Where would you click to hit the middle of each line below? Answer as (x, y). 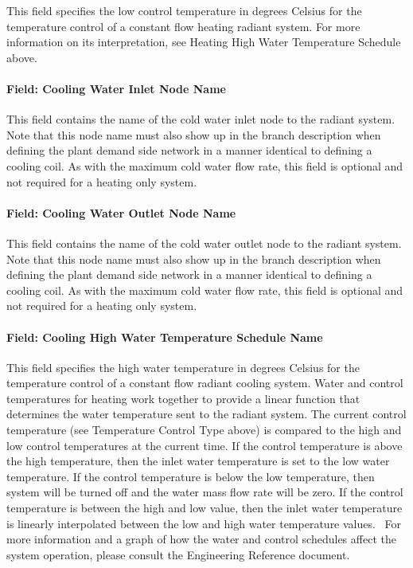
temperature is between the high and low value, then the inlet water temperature (205, 508)
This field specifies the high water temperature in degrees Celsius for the (183, 367)
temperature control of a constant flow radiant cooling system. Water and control (205, 383)
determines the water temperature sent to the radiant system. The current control (206, 414)
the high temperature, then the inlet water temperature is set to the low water (198, 461)
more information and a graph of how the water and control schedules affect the (201, 539)
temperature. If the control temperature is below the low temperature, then (191, 476)
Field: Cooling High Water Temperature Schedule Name (165, 337)
